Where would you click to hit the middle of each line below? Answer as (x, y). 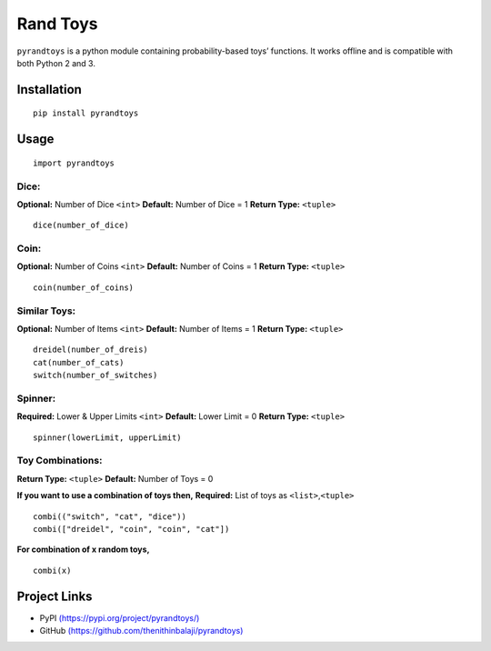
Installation (49, 90)
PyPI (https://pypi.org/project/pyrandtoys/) (120, 617)
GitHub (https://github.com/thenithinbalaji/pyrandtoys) (141, 631)
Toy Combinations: (60, 461)
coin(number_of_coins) (84, 287)
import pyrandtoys (74, 163)
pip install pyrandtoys (86, 113)
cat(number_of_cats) (79, 362)
